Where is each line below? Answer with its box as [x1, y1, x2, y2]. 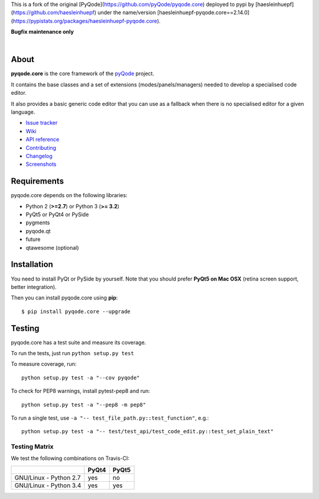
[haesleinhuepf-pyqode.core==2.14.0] [157, 9, 250, 16]
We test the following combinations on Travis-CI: [11, 455, 129, 462]
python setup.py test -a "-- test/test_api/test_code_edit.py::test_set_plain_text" [21, 428, 274, 435]
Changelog [25, 152, 53, 159]
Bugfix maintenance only [11, 28, 74, 36]
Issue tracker [25, 119, 58, 127]
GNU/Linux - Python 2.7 [14, 474, 81, 482]
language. [11, 108, 35, 115]
